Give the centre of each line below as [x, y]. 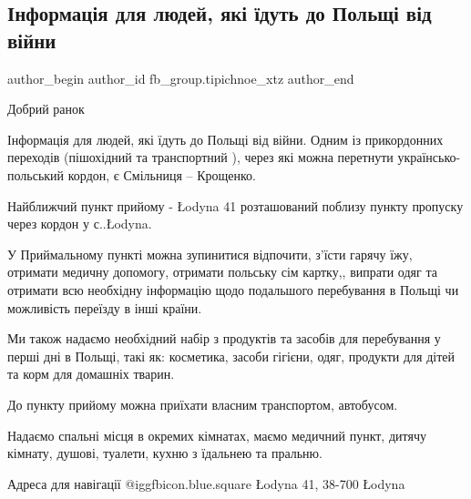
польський [36, 174]
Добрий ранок [46, 109]
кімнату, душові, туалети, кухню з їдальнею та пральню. [165, 453]
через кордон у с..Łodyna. [80, 224]
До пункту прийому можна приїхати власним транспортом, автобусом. [203, 404]
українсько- [429, 157]
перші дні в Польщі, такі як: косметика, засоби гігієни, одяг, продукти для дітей [231, 356]
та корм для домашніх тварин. [91, 374]
